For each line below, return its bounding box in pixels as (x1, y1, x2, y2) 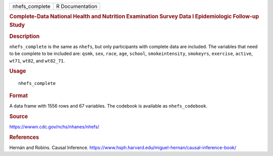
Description (9, 33, 40, 40)
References (9, 134, 39, 141)
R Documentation (56, 3, 98, 10)
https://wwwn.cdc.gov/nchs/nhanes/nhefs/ (9, 124, 100, 130)
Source (9, 113, 28, 120)
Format (9, 92, 28, 99)
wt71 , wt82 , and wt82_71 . (9, 58, 65, 64)
